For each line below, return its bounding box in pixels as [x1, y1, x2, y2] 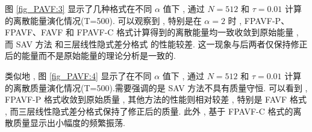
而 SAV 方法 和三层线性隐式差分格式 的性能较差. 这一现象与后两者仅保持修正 [5, 37, 308, 50]
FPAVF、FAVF [5, 26, 63, 38]
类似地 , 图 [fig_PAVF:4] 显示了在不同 [5, 69, 152, 82]
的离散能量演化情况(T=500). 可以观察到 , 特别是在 [5, 14, 202, 26]
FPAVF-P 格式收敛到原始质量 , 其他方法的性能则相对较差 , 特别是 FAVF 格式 [5, 93, 307, 106]
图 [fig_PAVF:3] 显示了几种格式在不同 [5, 2, 152, 14]
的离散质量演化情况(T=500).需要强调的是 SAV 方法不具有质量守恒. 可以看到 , [5, 81, 308, 94]
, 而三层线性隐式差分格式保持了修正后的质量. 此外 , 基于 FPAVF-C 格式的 [5, 104, 293, 117]
